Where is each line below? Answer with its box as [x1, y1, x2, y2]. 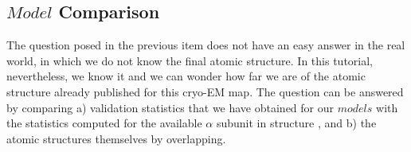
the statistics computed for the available [6, 115, 202, 131]
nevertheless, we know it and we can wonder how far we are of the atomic [6, 68, 366, 84]
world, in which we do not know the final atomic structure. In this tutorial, [6, 52, 373, 68]
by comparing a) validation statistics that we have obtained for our [6, 99, 335, 115]
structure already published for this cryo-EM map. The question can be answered [6, 83, 404, 99]
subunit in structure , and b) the [216, 115, 377, 131]
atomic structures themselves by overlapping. [6, 130, 226, 146]
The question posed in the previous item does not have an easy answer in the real [6, 37, 405, 53]
